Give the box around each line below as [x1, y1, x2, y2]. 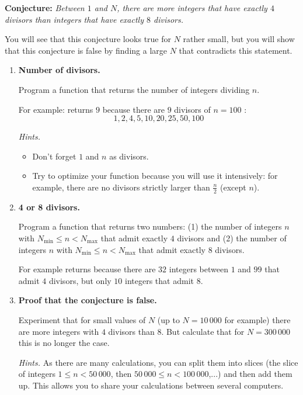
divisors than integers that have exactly [5, 13, 144, 25]
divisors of [174, 103, 211, 115]
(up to [157, 313, 180, 325]
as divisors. [109, 150, 149, 162]
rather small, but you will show [183, 33, 295, 45]
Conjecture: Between [5, 2, 85, 13]
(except [220, 181, 246, 193]
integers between [169, 263, 228, 275]
